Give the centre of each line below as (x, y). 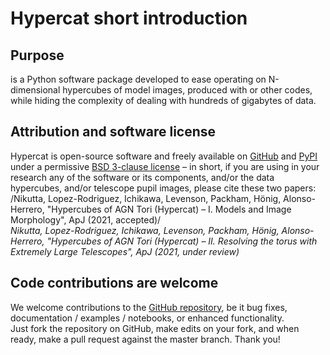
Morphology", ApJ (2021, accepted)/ (86, 219)
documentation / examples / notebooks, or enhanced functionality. (147, 318)
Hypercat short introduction (129, 18)
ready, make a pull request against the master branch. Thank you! (145, 339)
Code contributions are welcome (114, 283)
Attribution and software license (113, 132)
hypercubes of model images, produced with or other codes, (187, 90)
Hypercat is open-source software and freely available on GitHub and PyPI (164, 156)
